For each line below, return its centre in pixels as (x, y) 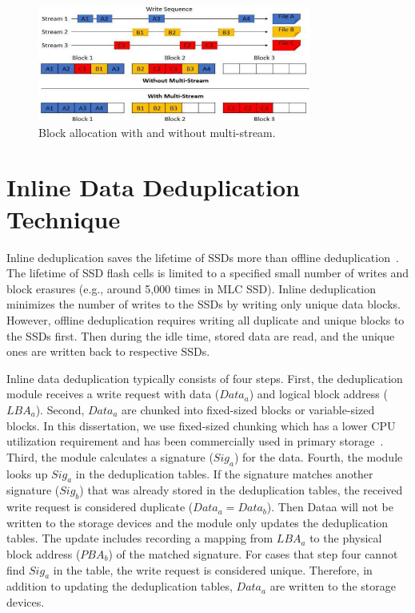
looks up (27, 473)
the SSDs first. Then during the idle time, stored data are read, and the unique (201, 335)
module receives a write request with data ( (113, 394)
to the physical (346, 538)
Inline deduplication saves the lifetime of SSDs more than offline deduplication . (203, 257)
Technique (64, 218)
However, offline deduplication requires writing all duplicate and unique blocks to (206, 319)
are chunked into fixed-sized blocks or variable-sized (248, 409)
